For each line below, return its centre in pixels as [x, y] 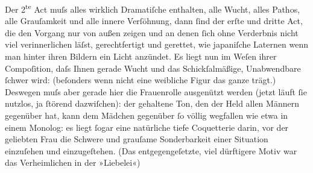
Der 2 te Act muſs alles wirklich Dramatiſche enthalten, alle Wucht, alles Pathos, [153, 8]
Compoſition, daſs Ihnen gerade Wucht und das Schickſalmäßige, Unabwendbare [153, 68]
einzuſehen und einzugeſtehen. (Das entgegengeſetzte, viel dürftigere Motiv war [151, 150]
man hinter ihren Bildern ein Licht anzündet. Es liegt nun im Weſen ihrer [141, 56]
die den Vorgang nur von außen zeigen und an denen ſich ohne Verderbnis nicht [152, 32]
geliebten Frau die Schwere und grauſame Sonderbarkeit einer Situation [137, 139]
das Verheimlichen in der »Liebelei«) [73, 162]
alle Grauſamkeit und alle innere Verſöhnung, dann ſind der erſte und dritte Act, [154, 21]
